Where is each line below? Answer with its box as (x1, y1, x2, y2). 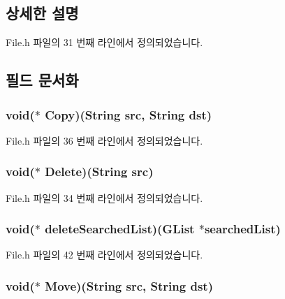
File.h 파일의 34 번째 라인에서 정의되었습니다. (6, 190, 203, 205)
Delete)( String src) (45, 163, 154, 180)
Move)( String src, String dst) (45, 277, 213, 294)
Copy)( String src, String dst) (45, 105, 212, 123)
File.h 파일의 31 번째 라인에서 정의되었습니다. (6, 35, 203, 50)
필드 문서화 (6, 69, 79, 91)
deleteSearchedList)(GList (45, 220, 195, 238)
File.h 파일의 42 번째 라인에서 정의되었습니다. (6, 247, 203, 262)
